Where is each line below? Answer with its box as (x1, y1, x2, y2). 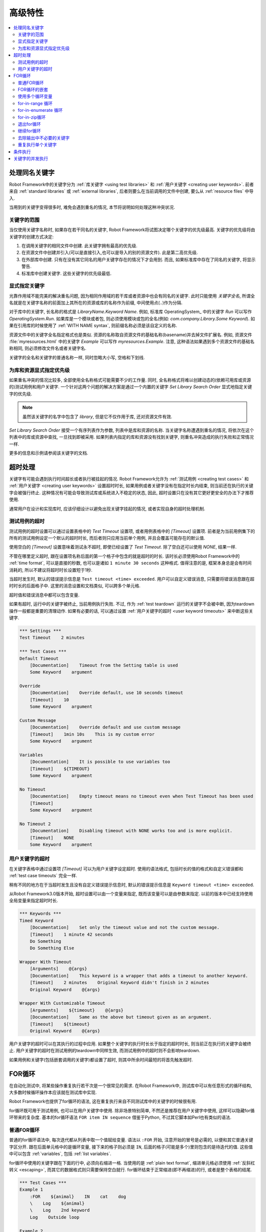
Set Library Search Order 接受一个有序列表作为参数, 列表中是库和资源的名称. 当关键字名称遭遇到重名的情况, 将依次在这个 (9, 427, 254, 433)
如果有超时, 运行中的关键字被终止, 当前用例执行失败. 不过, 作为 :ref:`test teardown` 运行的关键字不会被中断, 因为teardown (9, 601, 255, 607)
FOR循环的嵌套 (18, 87, 48, 93)
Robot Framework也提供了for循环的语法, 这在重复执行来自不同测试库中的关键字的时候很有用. (9, 1098, 197, 1104)
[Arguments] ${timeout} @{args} (30, 1007, 124, 1013)
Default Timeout (19, 655, 59, 661)
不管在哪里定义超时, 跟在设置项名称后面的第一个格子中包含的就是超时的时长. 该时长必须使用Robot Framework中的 (9, 553, 240, 559)
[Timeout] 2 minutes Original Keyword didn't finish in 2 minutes (30, 980, 209, 986)
